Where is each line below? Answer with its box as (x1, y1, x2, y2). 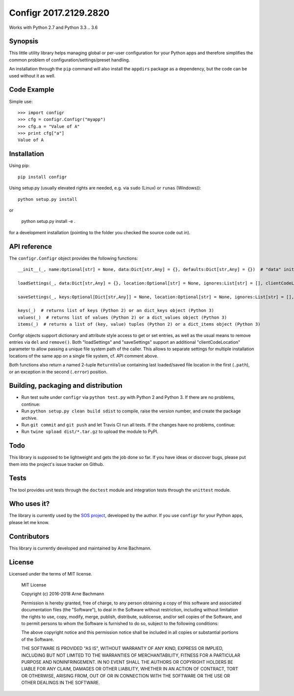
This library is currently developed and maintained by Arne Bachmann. (9, 545, 151, 551)
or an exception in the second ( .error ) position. (9, 369, 108, 375)
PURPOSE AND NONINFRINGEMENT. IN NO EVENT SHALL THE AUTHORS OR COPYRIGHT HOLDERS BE (21, 659, 233, 665)
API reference (9, 242, 52, 251)
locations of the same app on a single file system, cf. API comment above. (9, 353, 159, 359)
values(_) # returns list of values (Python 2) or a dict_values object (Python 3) (18, 314, 227, 320)
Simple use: (9, 98, 33, 104)
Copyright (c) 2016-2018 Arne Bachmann (21, 591, 104, 597)
